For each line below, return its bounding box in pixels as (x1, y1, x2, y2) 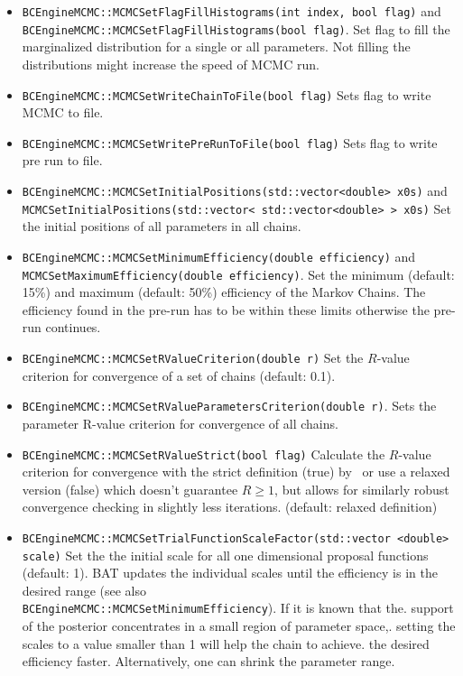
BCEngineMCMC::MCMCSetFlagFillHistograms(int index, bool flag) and (22, 2, 441, 20)
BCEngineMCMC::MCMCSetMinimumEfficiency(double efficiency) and (22, 246, 416, 265)
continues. (45, 318, 101, 337)
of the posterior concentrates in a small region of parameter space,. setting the (22, 616, 456, 635)
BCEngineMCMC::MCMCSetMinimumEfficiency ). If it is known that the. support (22, 598, 454, 617)
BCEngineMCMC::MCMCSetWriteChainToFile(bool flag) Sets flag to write (22, 85, 431, 104)
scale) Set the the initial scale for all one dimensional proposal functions (22, 545, 429, 564)
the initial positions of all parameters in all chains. (22, 217, 301, 236)
